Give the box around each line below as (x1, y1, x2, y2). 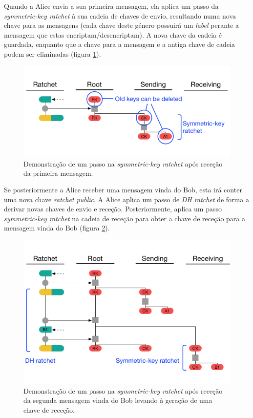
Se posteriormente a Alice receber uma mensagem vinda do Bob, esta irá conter (4, 185, 242, 195)
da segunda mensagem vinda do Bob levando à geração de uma (23, 395, 212, 405)
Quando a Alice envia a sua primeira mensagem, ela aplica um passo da (4, 1, 219, 11)
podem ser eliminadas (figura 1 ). (4, 48, 101, 59)
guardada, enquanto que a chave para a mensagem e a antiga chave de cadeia (4, 39, 235, 49)
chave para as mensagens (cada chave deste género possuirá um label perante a (4, 20, 239, 30)
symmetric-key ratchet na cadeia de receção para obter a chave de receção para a (4, 213, 246, 223)
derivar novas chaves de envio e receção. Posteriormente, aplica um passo (4, 204, 222, 214)
